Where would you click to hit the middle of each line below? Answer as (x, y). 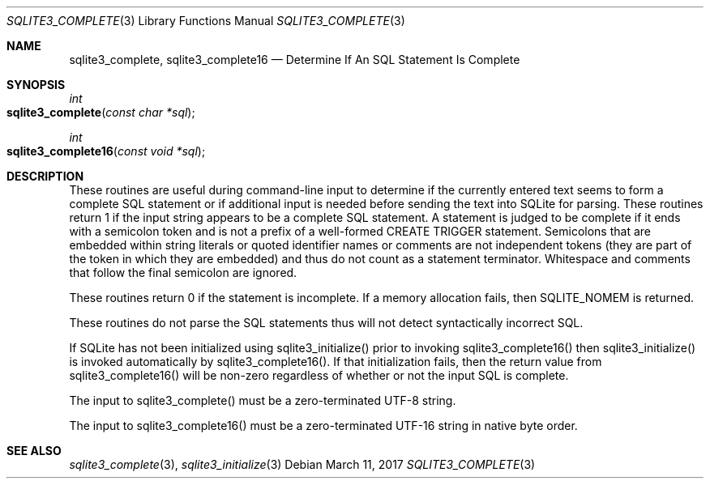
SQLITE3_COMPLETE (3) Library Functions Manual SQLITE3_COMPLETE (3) (206, 21)
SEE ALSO (34, 451)
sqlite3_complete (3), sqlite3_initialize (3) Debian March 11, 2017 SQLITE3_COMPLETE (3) (302, 464)
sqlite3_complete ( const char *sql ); (101, 112)
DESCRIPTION (45, 176)
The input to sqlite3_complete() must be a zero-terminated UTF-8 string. (263, 400)
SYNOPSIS (36, 85)
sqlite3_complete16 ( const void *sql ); (106, 151)
